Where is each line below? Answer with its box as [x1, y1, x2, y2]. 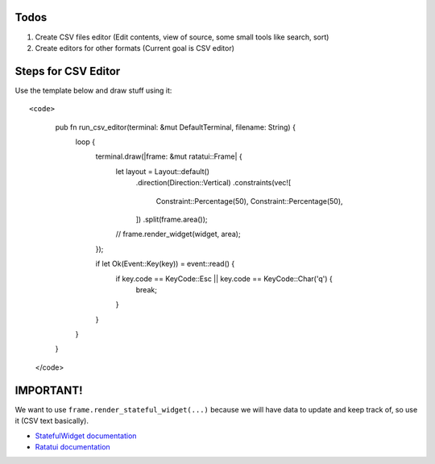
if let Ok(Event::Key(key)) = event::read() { [95, 259, 235, 269]
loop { [75, 137, 96, 147]
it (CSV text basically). [14, 416, 89, 426]
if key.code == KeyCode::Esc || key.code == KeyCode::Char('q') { [115, 274, 333, 284]
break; [135, 284, 157, 294]
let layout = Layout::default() [115, 166, 209, 176]
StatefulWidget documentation [35, 431, 137, 441]
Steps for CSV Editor [14, 64, 121, 78]
